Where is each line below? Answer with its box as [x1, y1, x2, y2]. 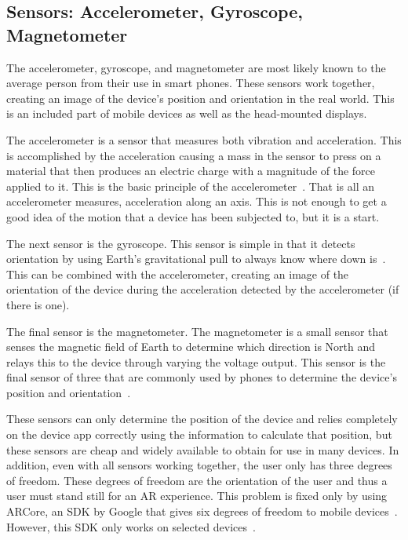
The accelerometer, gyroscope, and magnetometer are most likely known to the [6, 59, 386, 75]
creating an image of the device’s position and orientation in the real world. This [6, 89, 395, 106]
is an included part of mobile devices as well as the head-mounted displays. [6, 105, 367, 122]
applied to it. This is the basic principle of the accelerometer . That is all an [6, 177, 375, 194]
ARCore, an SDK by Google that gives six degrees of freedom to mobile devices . [6, 503, 398, 520]
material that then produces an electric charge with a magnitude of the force [6, 162, 376, 179]
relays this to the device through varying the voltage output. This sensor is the [6, 353, 386, 370]
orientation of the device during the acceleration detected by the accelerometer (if [6, 281, 399, 297]
